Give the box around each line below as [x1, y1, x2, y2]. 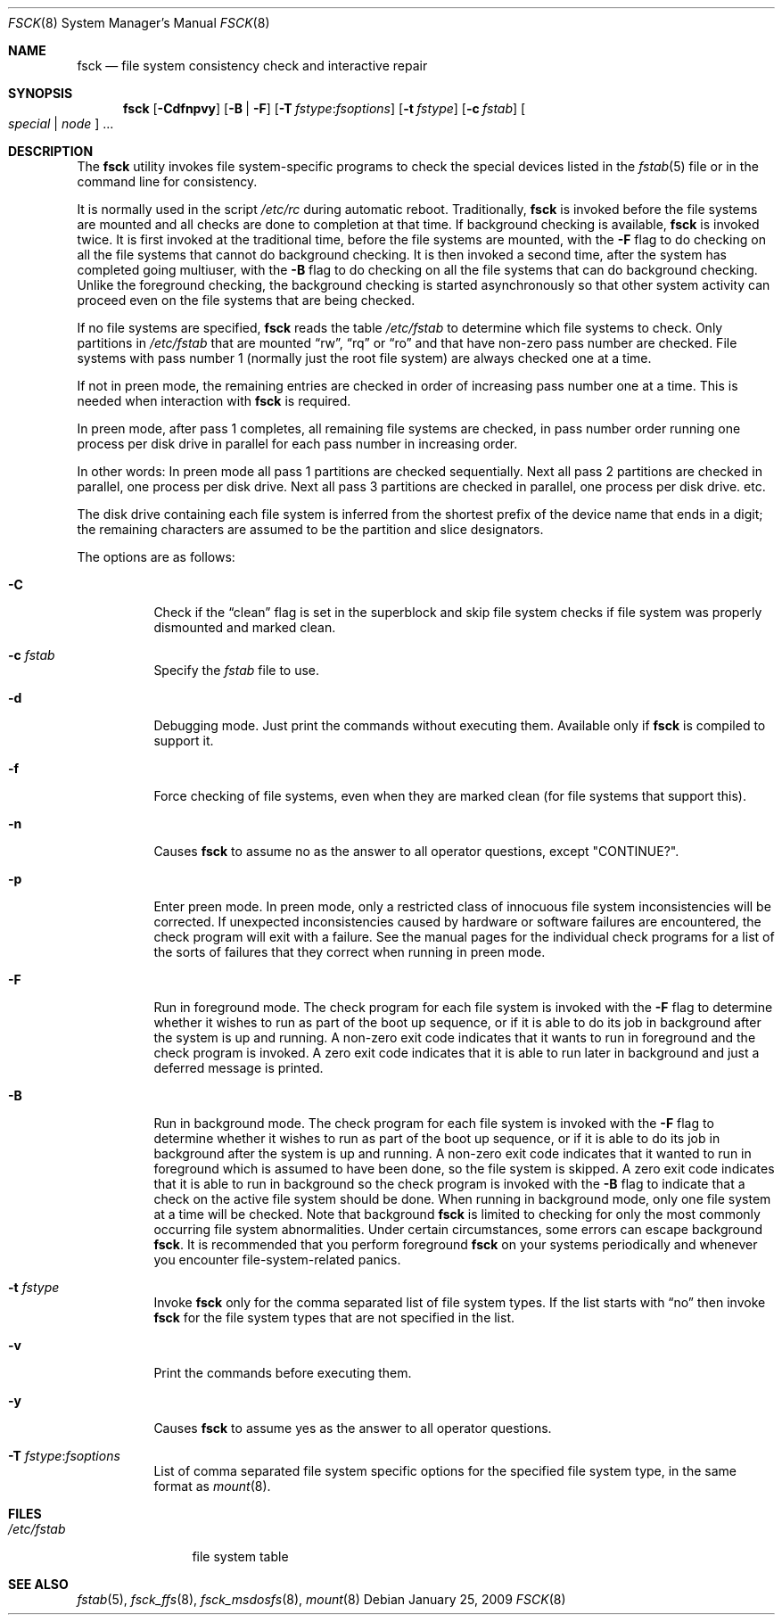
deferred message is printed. [153, 1060, 324, 1075]
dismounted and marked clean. [153, 620, 336, 635]
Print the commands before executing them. [153, 1365, 412, 1380]
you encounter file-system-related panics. [153, 1252, 401, 1267]
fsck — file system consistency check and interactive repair [77, 58, 428, 73]
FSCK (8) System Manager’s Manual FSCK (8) [8, 15, 270, 30]
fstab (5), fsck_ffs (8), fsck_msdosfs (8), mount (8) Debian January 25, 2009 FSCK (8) [77, 1592, 566, 1607]
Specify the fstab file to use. [153, 663, 320, 678]
